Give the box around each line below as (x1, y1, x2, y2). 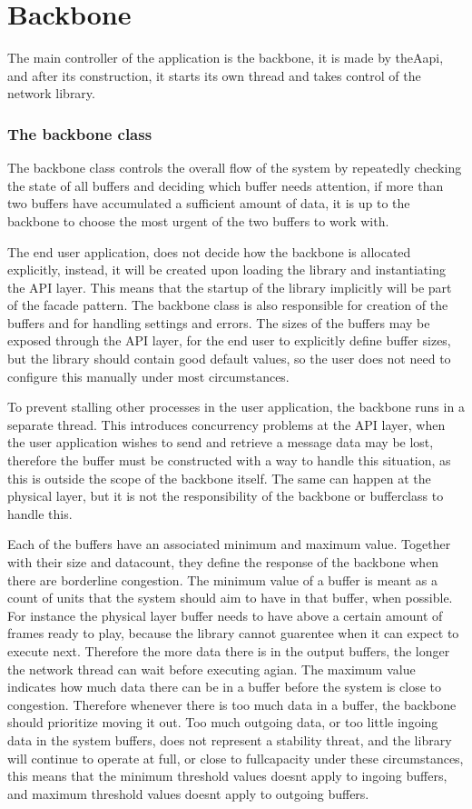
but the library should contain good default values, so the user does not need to (7, 349, 451, 368)
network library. (7, 84, 95, 103)
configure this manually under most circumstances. (7, 366, 290, 385)
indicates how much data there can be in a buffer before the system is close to (7, 677, 441, 696)
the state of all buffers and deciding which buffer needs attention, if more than (7, 175, 444, 195)
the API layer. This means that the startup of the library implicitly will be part (7, 277, 452, 296)
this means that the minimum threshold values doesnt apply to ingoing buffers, (7, 766, 447, 785)
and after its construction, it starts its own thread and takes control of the (7, 65, 421, 85)
